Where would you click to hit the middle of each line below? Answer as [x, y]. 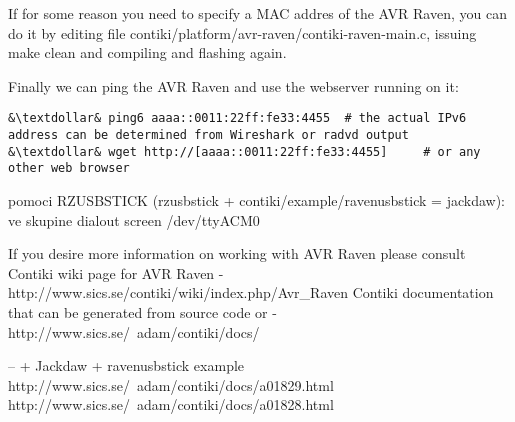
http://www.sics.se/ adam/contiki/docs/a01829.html [171, 384]
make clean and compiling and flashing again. [147, 52]
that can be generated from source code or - [142, 311]
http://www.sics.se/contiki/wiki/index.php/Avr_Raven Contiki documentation [251, 292]
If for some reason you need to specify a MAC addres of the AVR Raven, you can [257, 13]
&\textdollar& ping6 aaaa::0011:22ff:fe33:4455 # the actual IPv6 [237, 118]
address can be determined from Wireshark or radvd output [208, 135]
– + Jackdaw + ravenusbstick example [126, 365]
